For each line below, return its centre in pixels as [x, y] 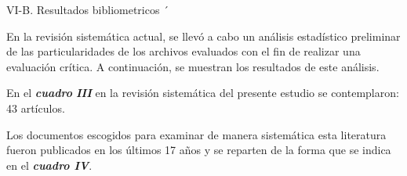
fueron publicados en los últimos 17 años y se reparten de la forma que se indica [199, 150]
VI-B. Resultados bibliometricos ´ [88, 9]
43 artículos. [36, 108]
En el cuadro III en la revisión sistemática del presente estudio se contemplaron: [203, 93]
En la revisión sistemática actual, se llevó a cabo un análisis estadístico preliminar [203, 36]
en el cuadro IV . [49, 165]
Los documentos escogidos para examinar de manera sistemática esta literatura [196, 134]
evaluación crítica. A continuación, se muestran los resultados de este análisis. [193, 66]
